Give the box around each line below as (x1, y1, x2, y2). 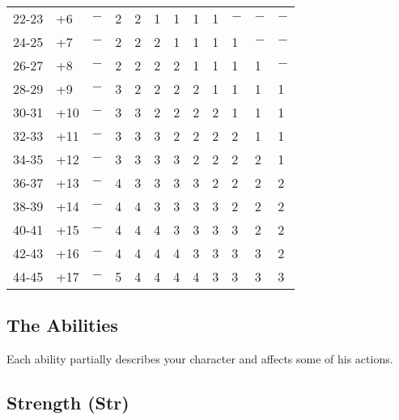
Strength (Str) (6, 390, 129, 415)
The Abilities (6, 312, 118, 337)
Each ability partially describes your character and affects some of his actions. (6, 350, 393, 367)
